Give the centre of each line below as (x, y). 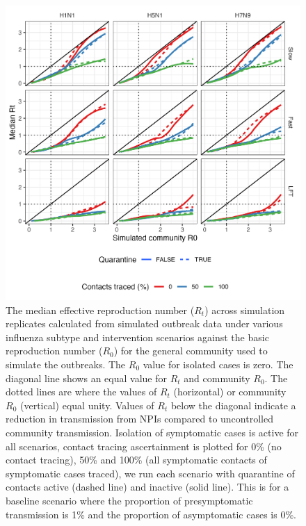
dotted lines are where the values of (81, 392)
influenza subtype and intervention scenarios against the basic (137, 337)
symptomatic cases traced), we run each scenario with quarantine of (150, 473)
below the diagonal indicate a (233, 405)
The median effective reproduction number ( (100, 310)
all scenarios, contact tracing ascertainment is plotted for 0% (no (144, 446)
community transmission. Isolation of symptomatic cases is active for (152, 432)
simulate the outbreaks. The (66, 364)
